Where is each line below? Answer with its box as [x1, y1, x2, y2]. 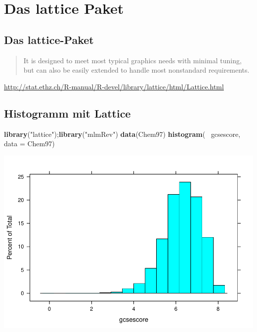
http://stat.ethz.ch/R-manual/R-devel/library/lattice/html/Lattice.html [4, 81, 224, 91]
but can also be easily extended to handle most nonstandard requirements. [23, 65, 250, 75]
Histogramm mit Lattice [4, 105, 131, 121]
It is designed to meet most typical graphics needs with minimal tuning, [23, 55, 242, 65]
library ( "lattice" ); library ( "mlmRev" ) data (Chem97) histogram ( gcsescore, [4, 128, 241, 139]
